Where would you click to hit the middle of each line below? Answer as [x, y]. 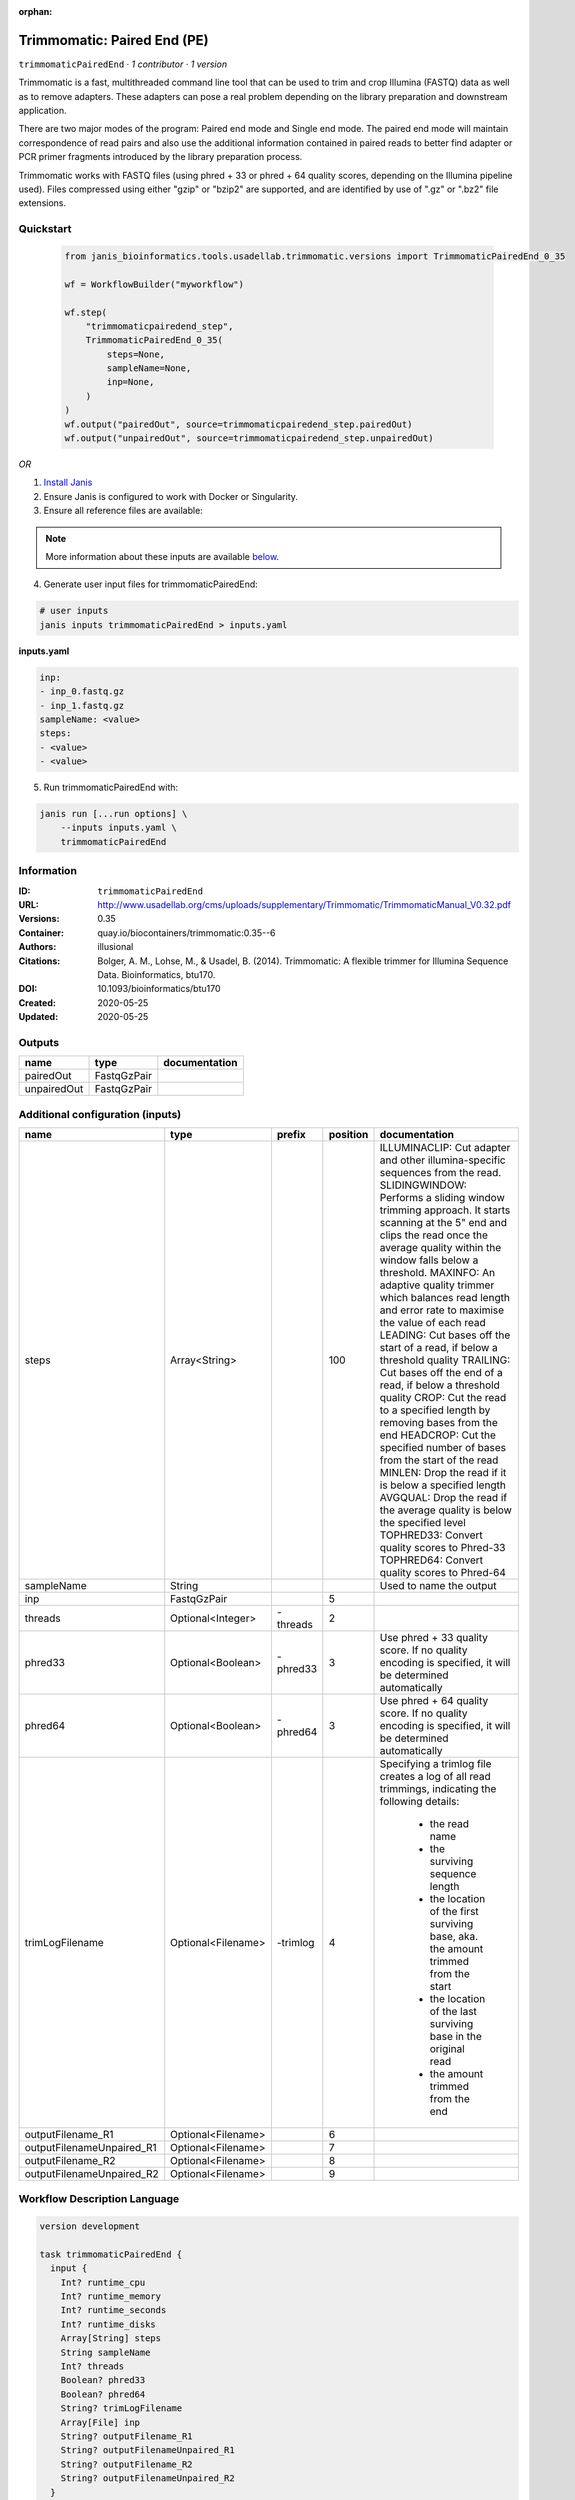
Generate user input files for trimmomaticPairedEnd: [151, 584]
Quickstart [45, 229]
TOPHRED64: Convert [431, 1560]
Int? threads [92, 2366]
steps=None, [135, 354]
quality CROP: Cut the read [443, 1397]
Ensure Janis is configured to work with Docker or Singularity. [171, 496]
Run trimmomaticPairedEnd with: [111, 787]
